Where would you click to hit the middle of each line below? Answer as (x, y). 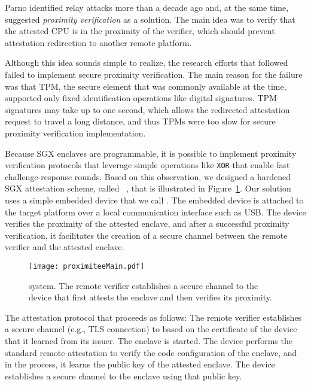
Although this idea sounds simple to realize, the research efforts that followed (147, 63)
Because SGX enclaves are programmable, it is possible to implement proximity (151, 153)
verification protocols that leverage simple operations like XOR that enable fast (147, 165)
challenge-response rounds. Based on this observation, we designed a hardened (148, 176)
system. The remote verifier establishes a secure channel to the (144, 285)
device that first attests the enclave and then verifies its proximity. (150, 297)
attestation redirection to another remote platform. (98, 42)
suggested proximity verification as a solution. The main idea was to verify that (150, 19)
